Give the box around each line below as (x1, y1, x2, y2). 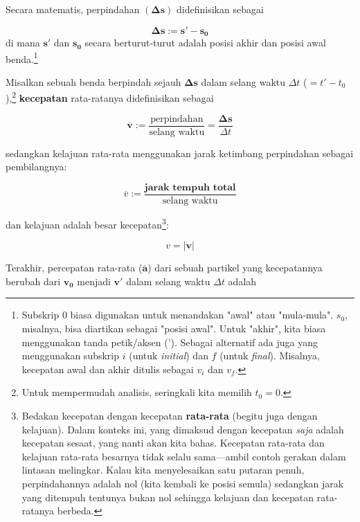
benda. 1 (6, 49, 38, 66)
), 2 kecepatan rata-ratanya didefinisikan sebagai (6, 89, 214, 105)
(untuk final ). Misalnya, (219, 348, 320, 363)
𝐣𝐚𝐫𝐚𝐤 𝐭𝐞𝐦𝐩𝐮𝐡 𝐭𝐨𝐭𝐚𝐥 (144, 182, 236, 192)
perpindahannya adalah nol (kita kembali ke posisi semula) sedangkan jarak (21, 476, 344, 491)
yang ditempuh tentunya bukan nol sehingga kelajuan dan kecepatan (21, 489, 314, 504)
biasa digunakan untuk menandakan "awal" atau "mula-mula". (70, 307, 334, 322)
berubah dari (6, 273, 61, 288)
